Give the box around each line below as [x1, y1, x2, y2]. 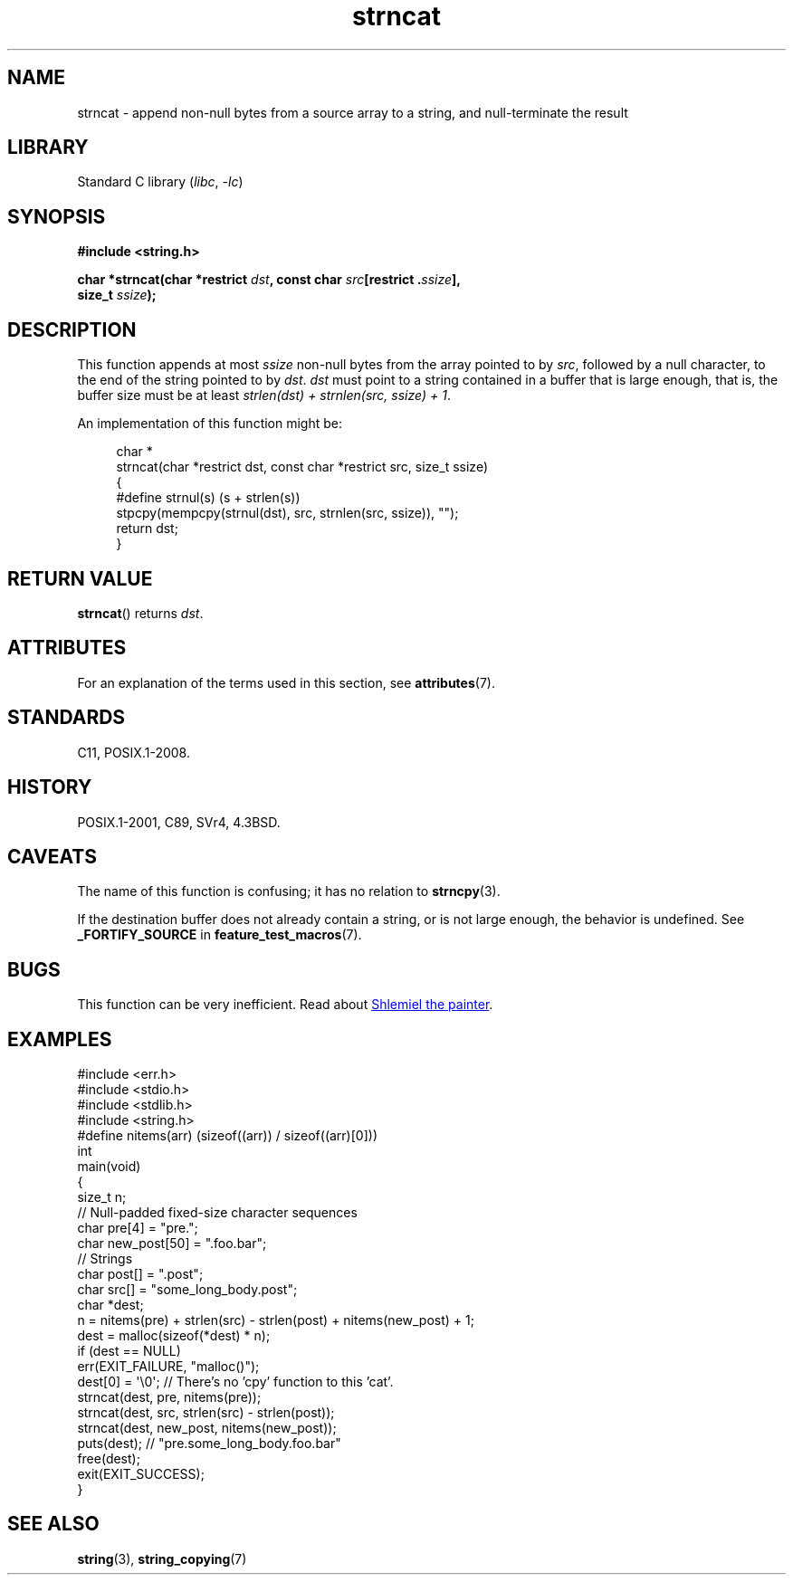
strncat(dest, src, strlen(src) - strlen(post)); [77, 1405, 335, 1421]
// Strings [77, 1251, 133, 1267]
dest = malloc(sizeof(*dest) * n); [77, 1328, 271, 1344]
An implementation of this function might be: [77, 415, 343, 432]
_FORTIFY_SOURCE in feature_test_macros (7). [77, 927, 362, 943]
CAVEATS [7, 844, 97, 868]
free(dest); [77, 1451, 140, 1467]
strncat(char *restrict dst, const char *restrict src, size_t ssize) [116, 459, 488, 475]
